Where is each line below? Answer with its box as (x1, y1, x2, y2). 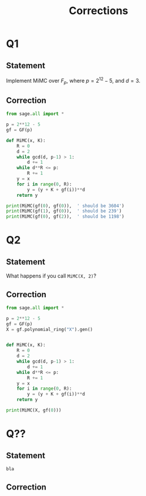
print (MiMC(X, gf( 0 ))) (6, 407, 62, 413)
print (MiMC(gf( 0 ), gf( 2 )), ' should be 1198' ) (6, 214, 125, 220)
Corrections (69, 4, 128, 18)
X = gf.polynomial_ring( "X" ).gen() (6, 326, 93, 332)
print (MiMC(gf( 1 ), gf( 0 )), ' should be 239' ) (6, 208, 122, 214)
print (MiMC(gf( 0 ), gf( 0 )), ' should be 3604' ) (6, 203, 125, 209)
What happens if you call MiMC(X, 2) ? (6, 272, 97, 279)
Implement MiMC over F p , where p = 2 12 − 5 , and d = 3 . (6, 76, 141, 86)
